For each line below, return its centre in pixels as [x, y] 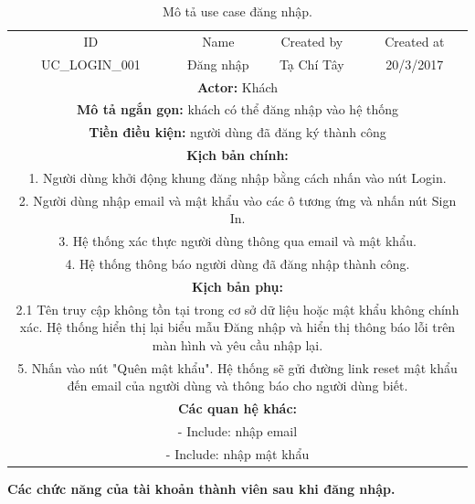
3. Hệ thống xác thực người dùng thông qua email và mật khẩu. [237, 241]
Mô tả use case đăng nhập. [237, 11]
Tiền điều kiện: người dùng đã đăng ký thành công [237, 132]
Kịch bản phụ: [237, 286]
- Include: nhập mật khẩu [237, 453]
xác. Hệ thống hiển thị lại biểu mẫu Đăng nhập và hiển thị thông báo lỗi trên [237, 327]
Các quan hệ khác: [237, 408]
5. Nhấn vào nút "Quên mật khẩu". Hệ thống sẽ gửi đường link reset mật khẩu [237, 367]
